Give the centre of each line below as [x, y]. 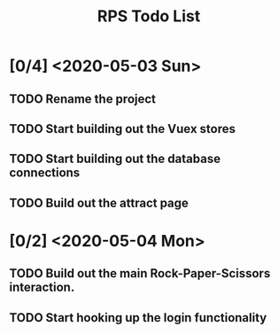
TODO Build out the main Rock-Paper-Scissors [140, 273]
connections [45, 173]
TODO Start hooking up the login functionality [138, 318]
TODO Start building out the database [115, 159]
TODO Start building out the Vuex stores [123, 129]
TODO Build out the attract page [99, 202]
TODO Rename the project [83, 99]
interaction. [42, 287]
